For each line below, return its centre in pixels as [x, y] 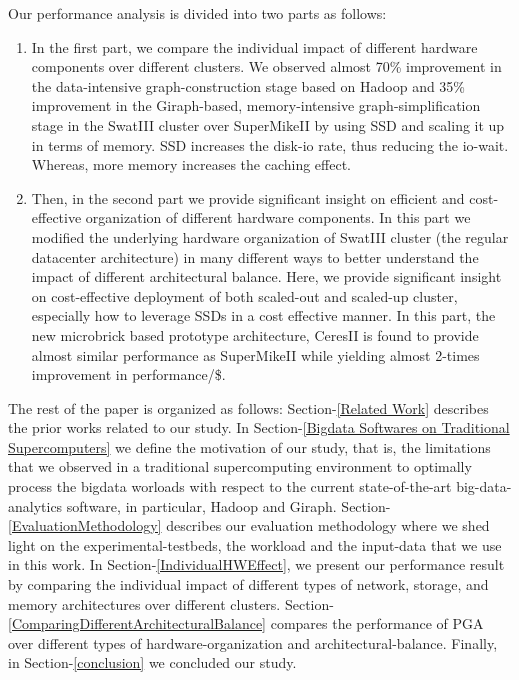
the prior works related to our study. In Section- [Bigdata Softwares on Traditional [259, 427]
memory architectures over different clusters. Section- [171, 603]
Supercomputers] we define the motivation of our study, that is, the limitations [249, 446]
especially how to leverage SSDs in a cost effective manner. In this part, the [263, 315]
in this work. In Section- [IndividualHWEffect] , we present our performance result [256, 564]
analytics [35, 505]
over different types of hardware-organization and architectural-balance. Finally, [253, 642]
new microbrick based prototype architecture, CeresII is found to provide [255, 334]
